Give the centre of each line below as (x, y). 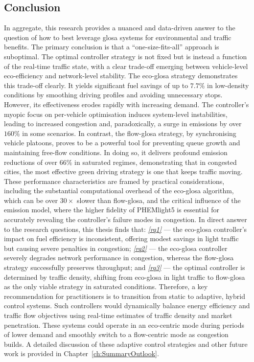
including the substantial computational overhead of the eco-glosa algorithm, (119, 191)
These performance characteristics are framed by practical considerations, (114, 181)
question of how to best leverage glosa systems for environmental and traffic (118, 37)
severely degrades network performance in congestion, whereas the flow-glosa (119, 258)
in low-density (228, 85)
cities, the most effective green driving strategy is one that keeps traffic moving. (123, 171)
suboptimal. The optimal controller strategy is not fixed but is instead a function (126, 56)
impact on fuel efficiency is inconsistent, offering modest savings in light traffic (121, 238)
